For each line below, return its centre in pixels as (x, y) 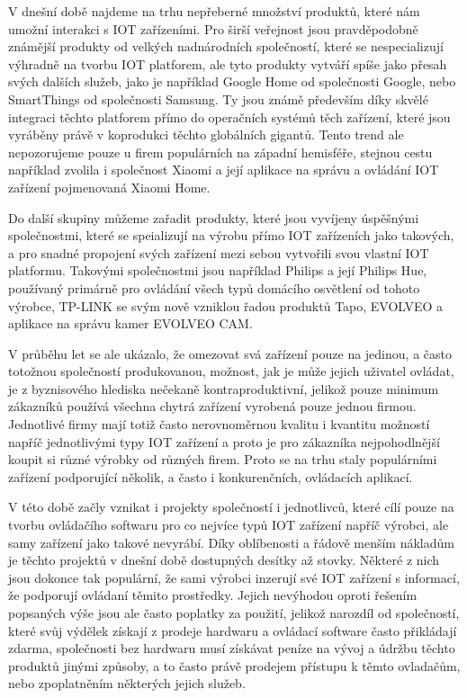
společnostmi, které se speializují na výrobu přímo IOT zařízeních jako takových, (231, 235)
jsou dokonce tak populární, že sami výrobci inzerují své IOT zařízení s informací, (234, 577)
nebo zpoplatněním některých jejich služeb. (127, 683)
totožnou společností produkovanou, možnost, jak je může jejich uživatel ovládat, (231, 371)
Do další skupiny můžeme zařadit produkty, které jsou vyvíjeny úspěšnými (214, 217)
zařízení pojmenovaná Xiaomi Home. (109, 187)
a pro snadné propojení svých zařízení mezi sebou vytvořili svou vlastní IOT (219, 252)
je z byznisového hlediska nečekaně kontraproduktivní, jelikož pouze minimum (224, 388)
